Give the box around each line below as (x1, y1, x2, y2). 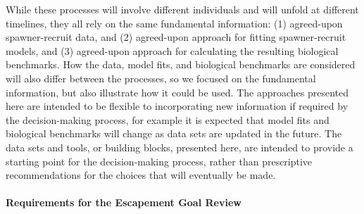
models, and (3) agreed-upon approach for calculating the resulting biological (6, 43, 339, 58)
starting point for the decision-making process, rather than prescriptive (6, 153, 313, 168)
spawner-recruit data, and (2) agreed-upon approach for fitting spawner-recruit (6, 30, 346, 44)
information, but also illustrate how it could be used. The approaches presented (6, 84, 349, 99)
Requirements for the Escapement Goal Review (6, 195, 241, 210)
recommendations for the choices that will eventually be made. (6, 168, 276, 182)
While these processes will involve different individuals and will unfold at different (6, 2, 359, 16)
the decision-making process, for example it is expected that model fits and (6, 112, 330, 127)
